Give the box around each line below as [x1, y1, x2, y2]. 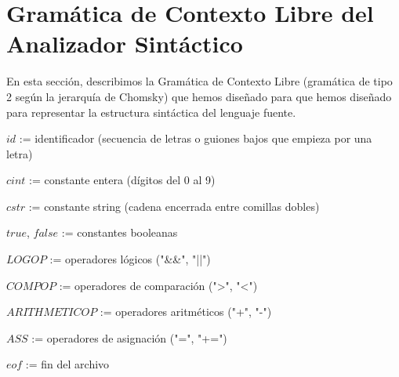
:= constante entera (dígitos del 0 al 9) [29, 172, 216, 188]
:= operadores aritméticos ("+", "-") [100, 303, 272, 320]
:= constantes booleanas [61, 224, 178, 241]
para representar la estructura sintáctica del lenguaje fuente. [6, 103, 296, 120]
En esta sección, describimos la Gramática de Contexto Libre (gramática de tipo [6, 73, 393, 89]
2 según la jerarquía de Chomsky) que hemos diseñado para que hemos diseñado [6, 88, 392, 104]
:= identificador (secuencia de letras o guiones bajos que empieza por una [19, 130, 372, 147]
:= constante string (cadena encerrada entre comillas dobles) [28, 198, 320, 214]
